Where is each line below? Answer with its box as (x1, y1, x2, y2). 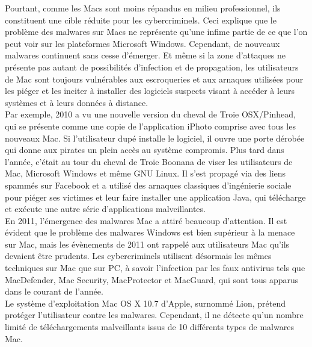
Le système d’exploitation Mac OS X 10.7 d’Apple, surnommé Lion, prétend (5, 296, 286, 309)
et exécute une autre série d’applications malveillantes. (5, 202, 206, 215)
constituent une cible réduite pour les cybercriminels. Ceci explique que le (5, 13, 277, 26)
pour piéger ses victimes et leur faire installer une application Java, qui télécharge (5, 190, 306, 203)
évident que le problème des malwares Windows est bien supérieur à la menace (5, 226, 295, 239)
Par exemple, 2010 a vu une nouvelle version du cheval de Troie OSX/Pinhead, (5, 108, 296, 120)
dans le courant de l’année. (5, 285, 103, 298)
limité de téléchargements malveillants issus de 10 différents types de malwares (5, 320, 294, 333)
